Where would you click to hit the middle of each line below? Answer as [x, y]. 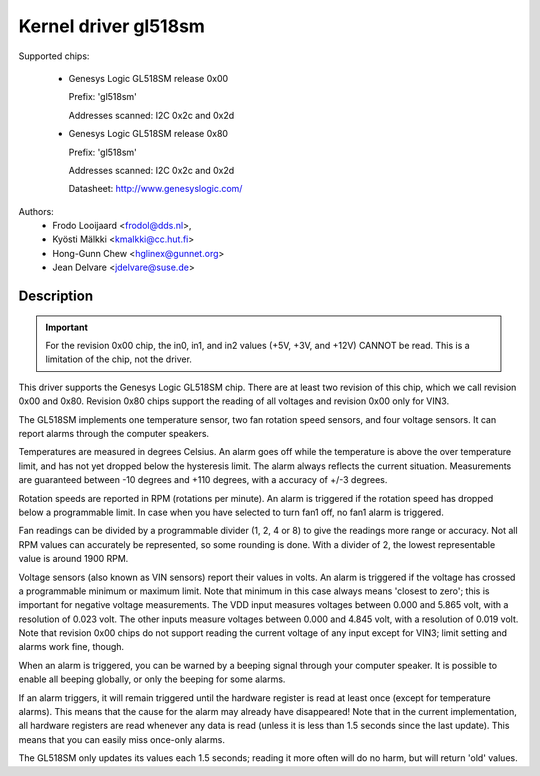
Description [56, 296]
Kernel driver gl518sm [111, 26]
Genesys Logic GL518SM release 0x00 [148, 78]
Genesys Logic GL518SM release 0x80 [148, 134]
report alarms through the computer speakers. [114, 433]
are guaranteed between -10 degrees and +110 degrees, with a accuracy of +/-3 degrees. [203, 480]
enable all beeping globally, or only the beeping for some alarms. [152, 679]
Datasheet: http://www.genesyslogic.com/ [155, 189]
